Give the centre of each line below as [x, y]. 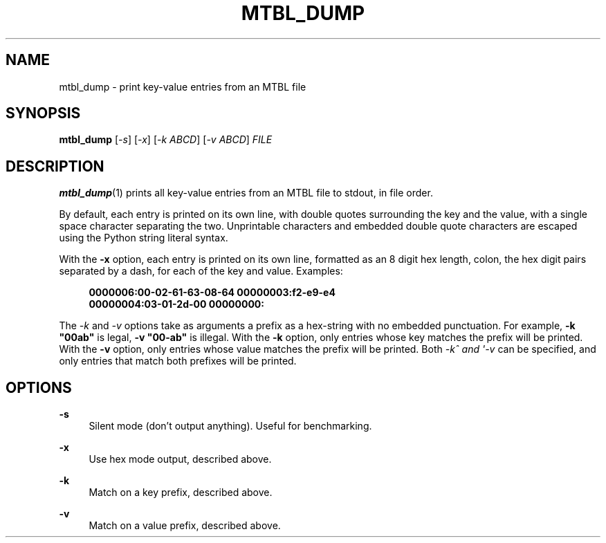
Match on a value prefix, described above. [185, 526]
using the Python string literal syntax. [144, 238]
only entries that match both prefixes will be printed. [178, 361]
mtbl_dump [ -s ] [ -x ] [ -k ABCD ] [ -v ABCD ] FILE [166, 140]
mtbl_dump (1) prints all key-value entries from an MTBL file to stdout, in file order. [246, 193]
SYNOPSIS [43, 113]
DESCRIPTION [55, 166]
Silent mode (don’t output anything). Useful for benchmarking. [230, 426]
